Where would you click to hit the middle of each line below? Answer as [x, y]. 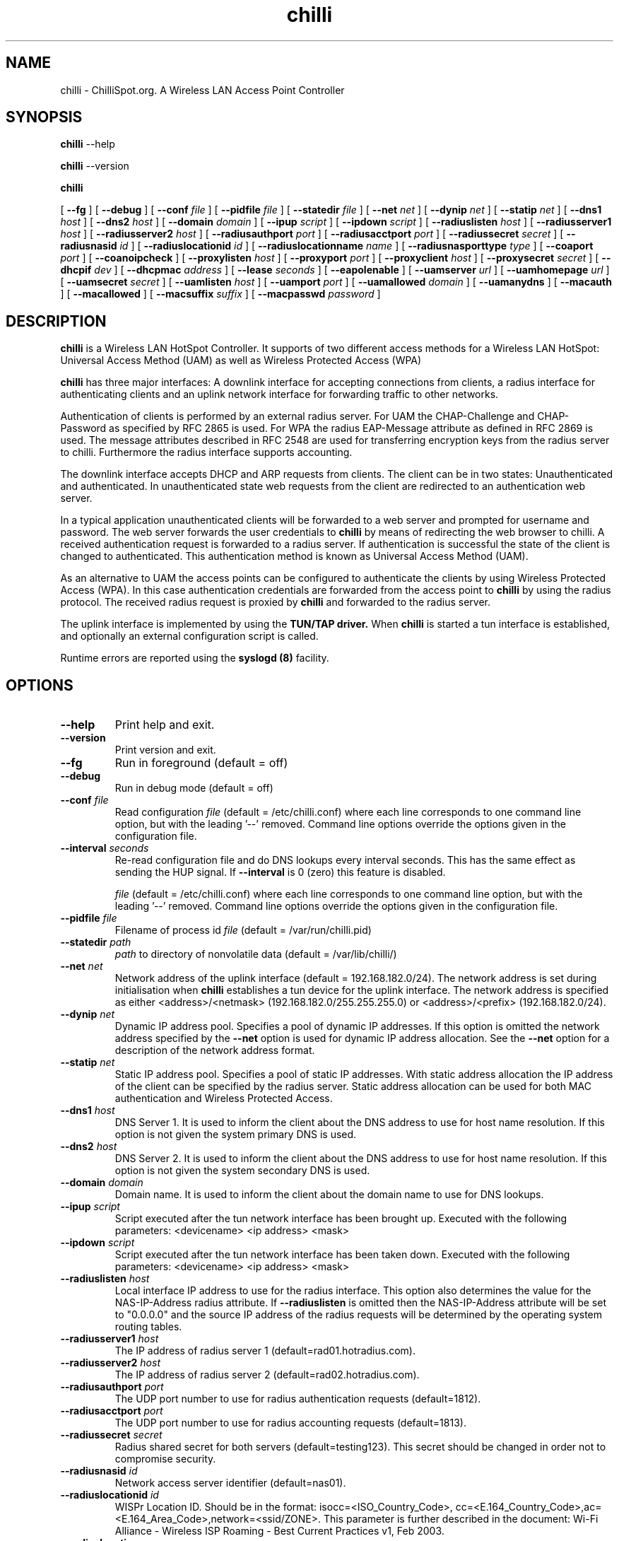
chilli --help [88, 144]
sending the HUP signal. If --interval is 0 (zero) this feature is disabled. [280, 872]
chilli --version [95, 166]
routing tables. [148, 1327]
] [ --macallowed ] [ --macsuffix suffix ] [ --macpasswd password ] [220, 294]
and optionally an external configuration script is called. [189, 636]
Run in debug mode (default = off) [194, 788]
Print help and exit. [165, 725]
